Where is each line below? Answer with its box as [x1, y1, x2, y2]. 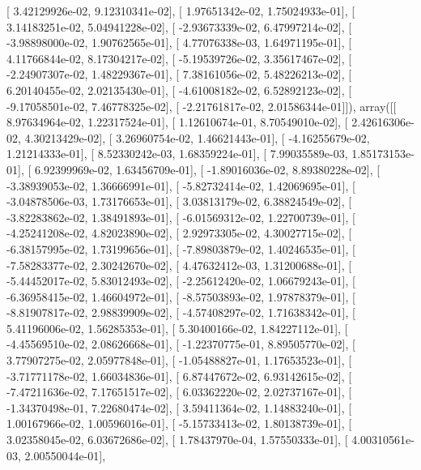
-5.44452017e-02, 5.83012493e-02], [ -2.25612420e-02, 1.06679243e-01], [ [6, 272, 355, 289]
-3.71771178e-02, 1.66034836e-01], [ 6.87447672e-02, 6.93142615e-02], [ [6, 367, 352, 384]
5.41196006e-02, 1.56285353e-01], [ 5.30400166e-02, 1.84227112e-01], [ [6, 319, 348, 336]
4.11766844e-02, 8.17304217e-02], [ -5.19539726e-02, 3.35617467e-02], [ [6, 49, 352, 66]
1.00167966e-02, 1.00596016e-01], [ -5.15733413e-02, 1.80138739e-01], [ [6, 415, 352, 432]
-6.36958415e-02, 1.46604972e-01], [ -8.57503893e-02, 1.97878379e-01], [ [6, 288, 355, 305]
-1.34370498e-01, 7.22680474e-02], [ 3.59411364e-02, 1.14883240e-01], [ [6, 399, 352, 416]
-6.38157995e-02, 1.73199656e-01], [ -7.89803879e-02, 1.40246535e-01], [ [6, 240, 355, 257]
